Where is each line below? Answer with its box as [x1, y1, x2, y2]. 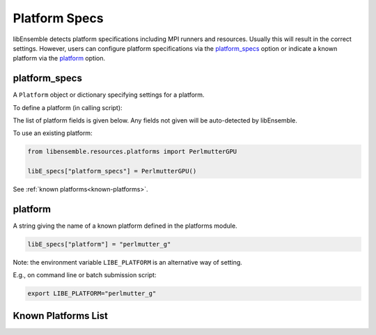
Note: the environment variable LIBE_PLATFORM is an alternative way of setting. [13, 258, 243, 267]
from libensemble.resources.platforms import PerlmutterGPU [27, 148, 237, 156]
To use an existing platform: [13, 129, 93, 137]
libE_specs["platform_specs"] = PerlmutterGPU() [27, 167, 197, 176]
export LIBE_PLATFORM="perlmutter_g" [27, 290, 157, 297]
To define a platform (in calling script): [13, 103, 123, 111]
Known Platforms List [13, 310, 108, 322]
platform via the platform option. [13, 54, 106, 63]
